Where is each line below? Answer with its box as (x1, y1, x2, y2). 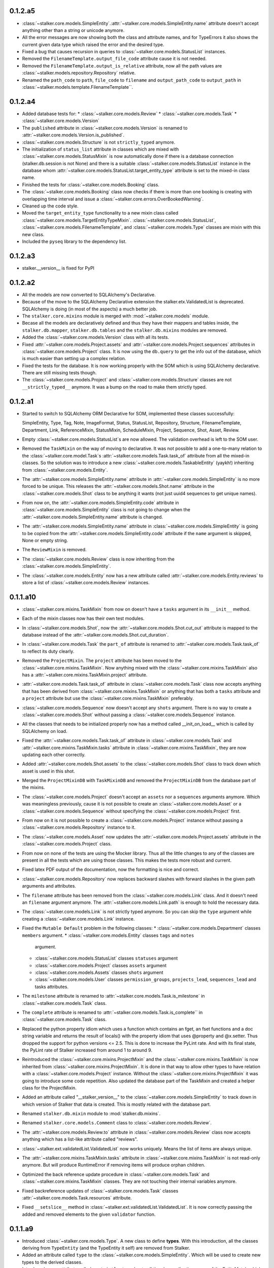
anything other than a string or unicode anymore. (22, 27, 125, 33)
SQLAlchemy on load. (22, 728, 67, 734)
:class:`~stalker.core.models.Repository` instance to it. (22, 824, 136, 830)
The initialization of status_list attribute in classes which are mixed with (22, 146, 179, 152)
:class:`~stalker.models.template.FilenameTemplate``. (22, 84, 133, 90)
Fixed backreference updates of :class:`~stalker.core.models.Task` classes (22, 1187, 179, 1194)
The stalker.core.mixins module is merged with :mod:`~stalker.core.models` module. (22, 312, 210, 319)
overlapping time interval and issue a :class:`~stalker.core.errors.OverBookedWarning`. (22, 196, 204, 202)
